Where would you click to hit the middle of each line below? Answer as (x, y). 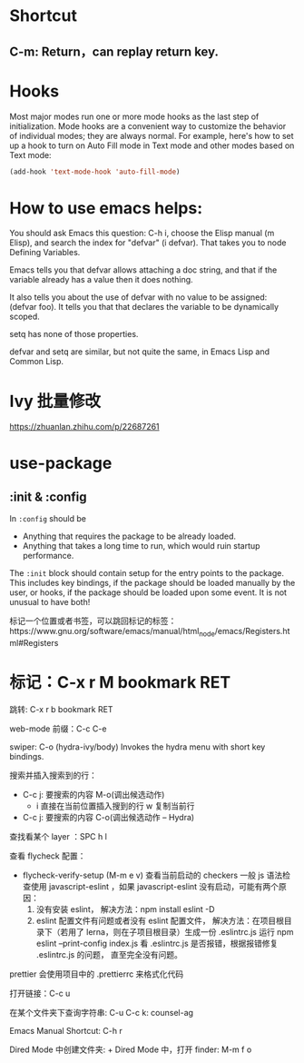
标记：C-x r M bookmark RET (120, 683)
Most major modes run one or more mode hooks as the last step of (134, 116)
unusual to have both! (50, 602)
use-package (61, 463)
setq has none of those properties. (74, 334)
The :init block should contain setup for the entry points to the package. (147, 573)
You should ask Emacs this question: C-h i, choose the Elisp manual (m (142, 233)
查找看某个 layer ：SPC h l (58, 836)
